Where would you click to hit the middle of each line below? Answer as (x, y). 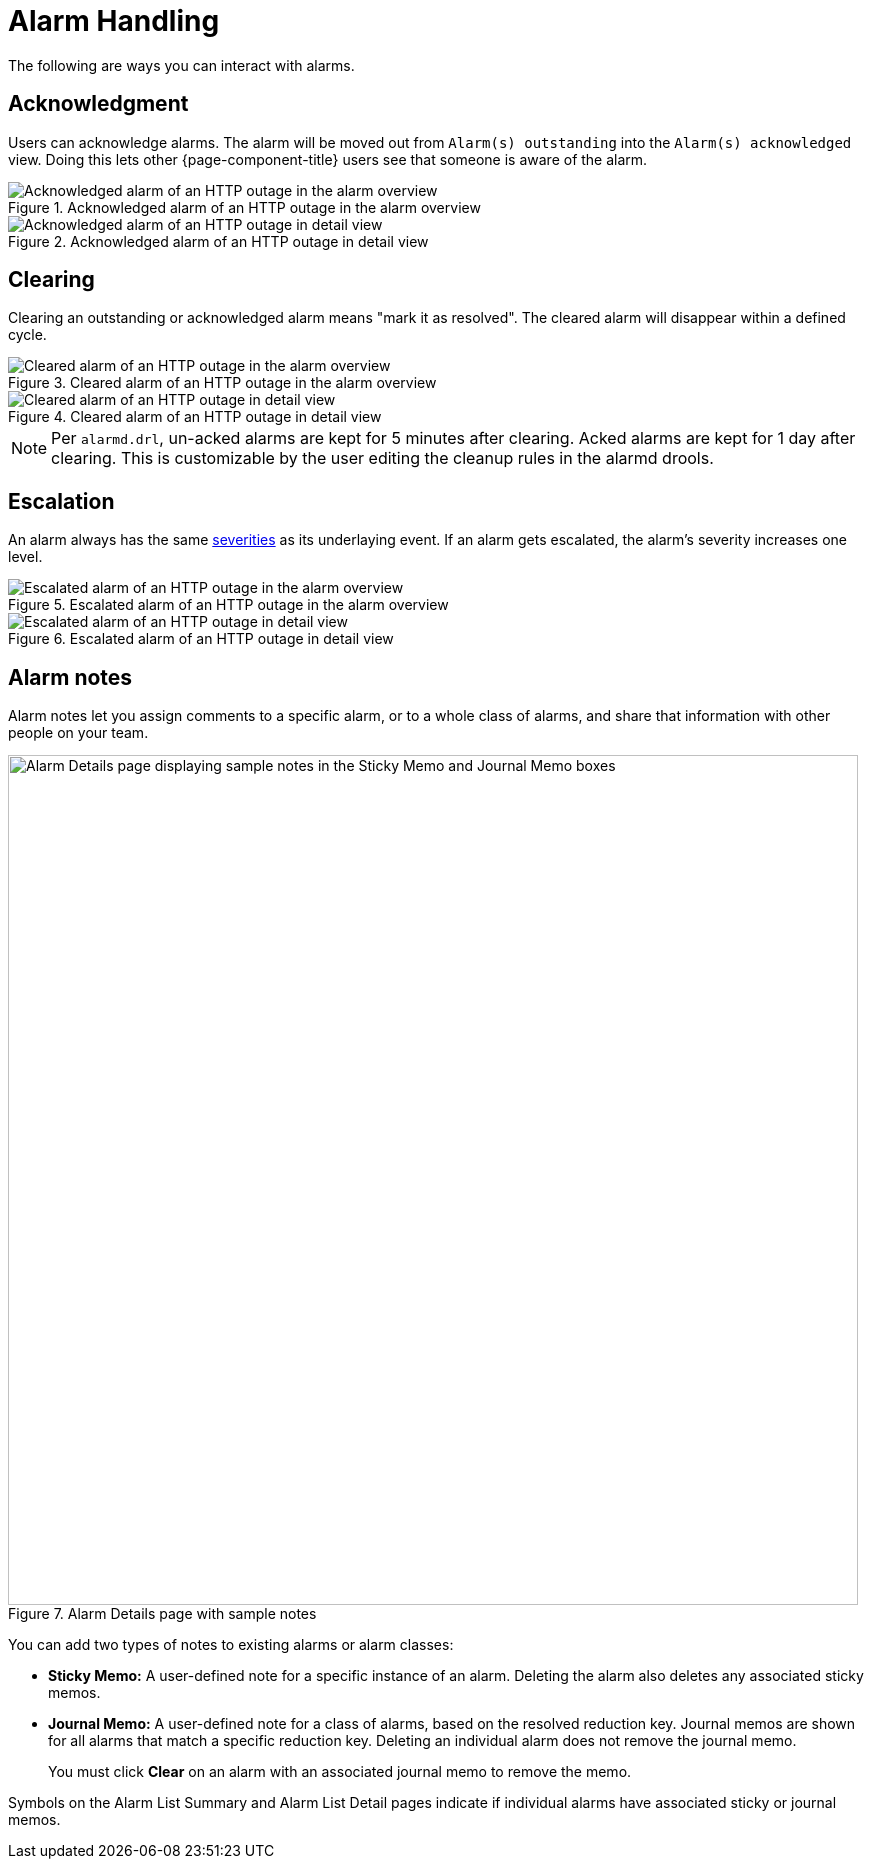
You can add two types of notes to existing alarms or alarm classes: (231, 1645)
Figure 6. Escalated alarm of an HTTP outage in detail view (201, 639)
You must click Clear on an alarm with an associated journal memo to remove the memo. (340, 1772)
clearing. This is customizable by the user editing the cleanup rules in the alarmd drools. (382, 458)
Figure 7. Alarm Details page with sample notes (162, 1614)
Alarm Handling (114, 21)
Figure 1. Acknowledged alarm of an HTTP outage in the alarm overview (244, 207)
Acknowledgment (98, 104)
